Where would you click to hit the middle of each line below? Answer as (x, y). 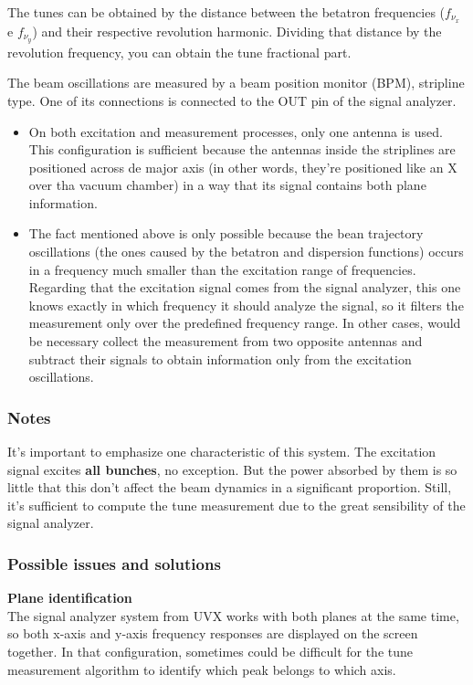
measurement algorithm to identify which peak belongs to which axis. (202, 669)
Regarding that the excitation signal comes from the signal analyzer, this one (245, 287)
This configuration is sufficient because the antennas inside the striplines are (242, 149)
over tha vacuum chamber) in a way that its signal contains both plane (227, 185)
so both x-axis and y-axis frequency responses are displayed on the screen (213, 633)
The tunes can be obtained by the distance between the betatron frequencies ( (226, 12)
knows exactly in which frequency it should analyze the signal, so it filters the (246, 305)
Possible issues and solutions (114, 563)
